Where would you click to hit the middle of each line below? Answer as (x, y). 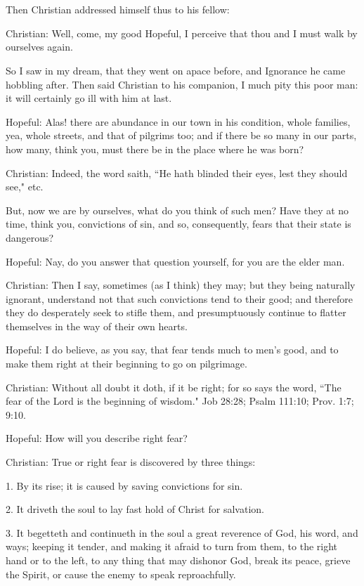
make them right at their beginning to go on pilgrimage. (126, 364)
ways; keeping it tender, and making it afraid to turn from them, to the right (172, 546)
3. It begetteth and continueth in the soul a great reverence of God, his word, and (182, 532)
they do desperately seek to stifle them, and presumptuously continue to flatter (176, 312)
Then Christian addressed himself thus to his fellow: (118, 9)
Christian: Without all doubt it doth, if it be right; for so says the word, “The (174, 387)
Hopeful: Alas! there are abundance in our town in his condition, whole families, (178, 121)
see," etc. (25, 187)
